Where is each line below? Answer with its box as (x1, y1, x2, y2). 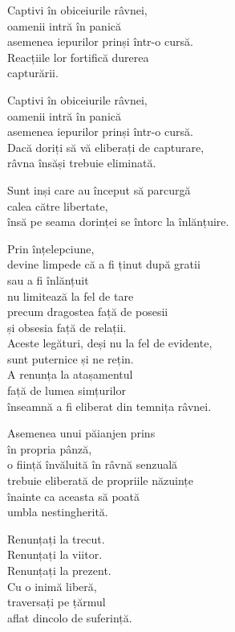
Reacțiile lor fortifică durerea (7, 48, 149, 65)
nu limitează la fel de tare (7, 287, 134, 304)
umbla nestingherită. (7, 503, 108, 520)
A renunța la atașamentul (7, 366, 133, 383)
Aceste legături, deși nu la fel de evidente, (7, 334, 213, 351)
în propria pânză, (7, 440, 92, 457)
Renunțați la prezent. (7, 562, 111, 578)
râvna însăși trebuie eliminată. (7, 154, 156, 171)
